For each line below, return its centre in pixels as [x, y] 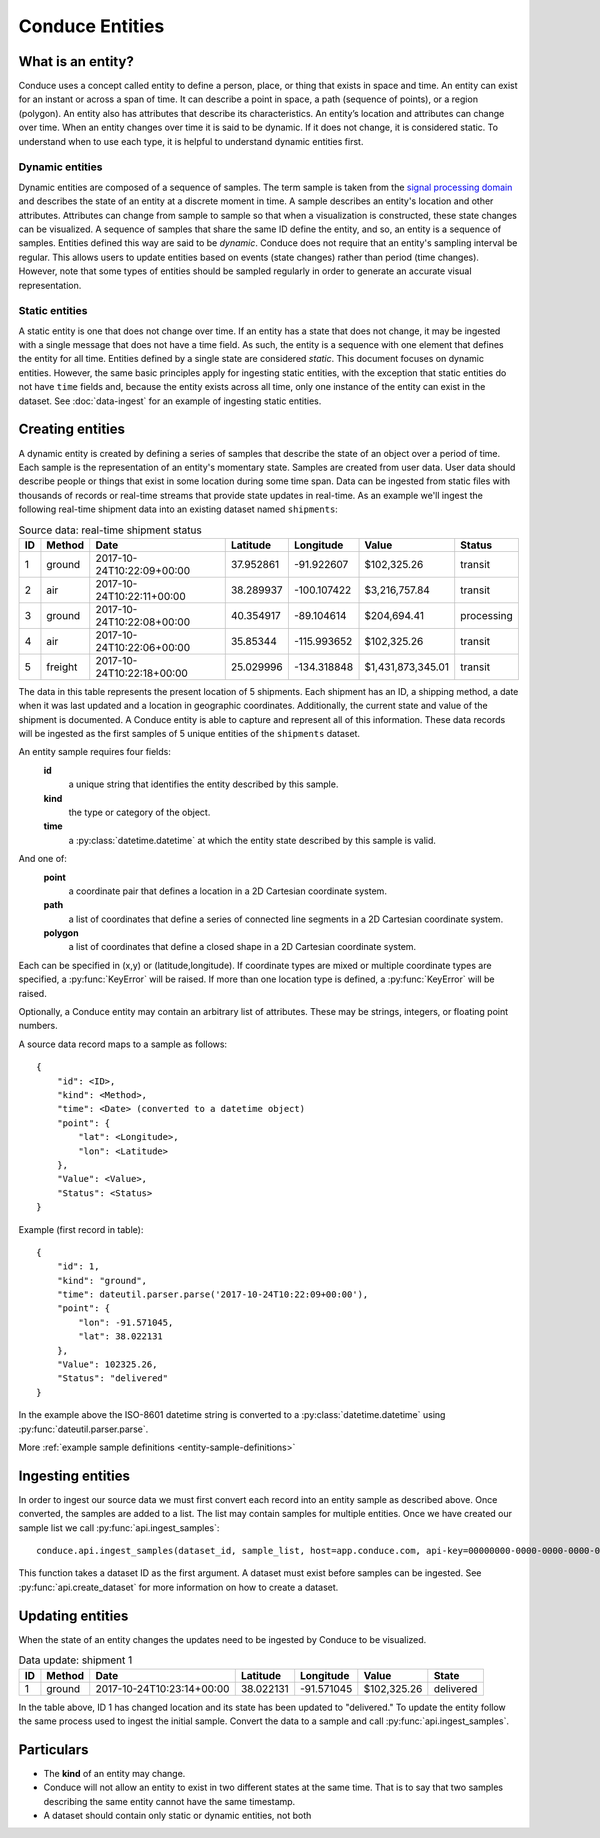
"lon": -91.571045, [126, 1322]
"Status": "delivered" [112, 1378]
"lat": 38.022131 [121, 1336]
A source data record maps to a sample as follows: [123, 1044]
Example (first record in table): [81, 1229]
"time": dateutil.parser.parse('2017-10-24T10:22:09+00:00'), [212, 1294]
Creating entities [71, 429]
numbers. [38, 1026]
